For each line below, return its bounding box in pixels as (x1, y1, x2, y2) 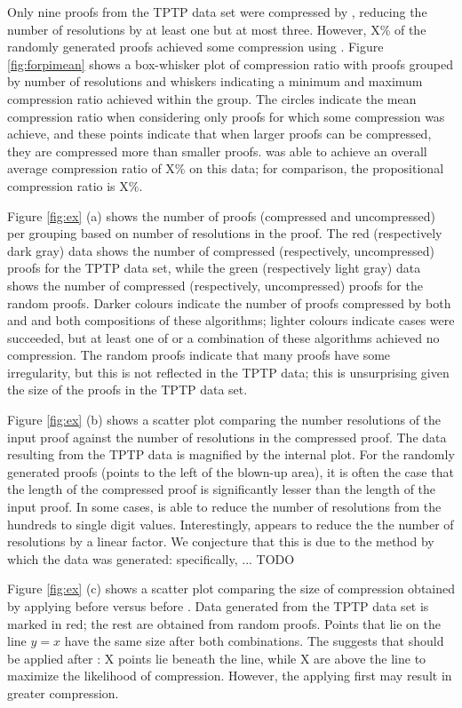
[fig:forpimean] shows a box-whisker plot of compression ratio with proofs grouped (7, 54, 454, 73)
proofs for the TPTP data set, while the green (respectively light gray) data (7, 259, 421, 277)
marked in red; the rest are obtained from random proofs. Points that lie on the (7, 614, 441, 632)
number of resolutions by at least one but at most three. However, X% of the (7, 20, 426, 38)
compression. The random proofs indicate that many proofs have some (7, 346, 391, 364)
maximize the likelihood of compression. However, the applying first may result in (7, 666, 452, 685)
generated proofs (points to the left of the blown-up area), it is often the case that (7, 462, 454, 481)
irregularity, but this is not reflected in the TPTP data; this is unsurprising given (7, 362, 450, 381)
